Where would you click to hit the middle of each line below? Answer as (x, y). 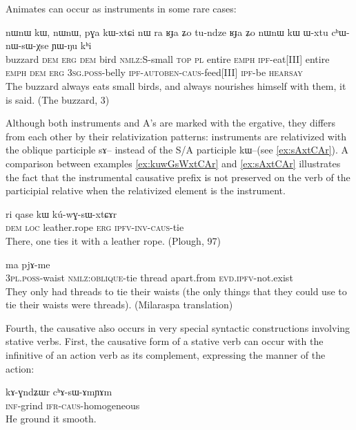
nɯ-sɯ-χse (27, 45)
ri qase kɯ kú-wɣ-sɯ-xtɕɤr (61, 213)
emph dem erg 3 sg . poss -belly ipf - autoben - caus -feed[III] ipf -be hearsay (154, 72)
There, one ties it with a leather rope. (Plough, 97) (113, 240)
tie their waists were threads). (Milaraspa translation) (119, 305)
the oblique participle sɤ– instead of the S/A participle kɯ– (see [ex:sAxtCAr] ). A (177, 150)
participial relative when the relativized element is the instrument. (146, 190)
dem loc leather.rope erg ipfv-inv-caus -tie (95, 227)
